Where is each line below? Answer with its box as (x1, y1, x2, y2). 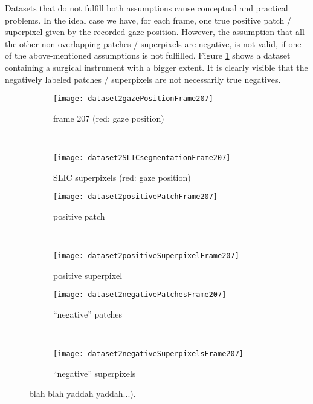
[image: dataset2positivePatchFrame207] (53, 192, 218, 201)
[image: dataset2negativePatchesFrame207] (53, 290, 227, 299)
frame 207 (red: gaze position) (53, 111, 164, 124)
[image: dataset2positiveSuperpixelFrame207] (53, 252, 239, 261)
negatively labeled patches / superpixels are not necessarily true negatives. (5, 73, 281, 85)
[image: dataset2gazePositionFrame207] (53, 94, 213, 103)
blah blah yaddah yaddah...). (29, 387, 136, 400)
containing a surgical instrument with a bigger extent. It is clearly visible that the (5, 60, 308, 73)
